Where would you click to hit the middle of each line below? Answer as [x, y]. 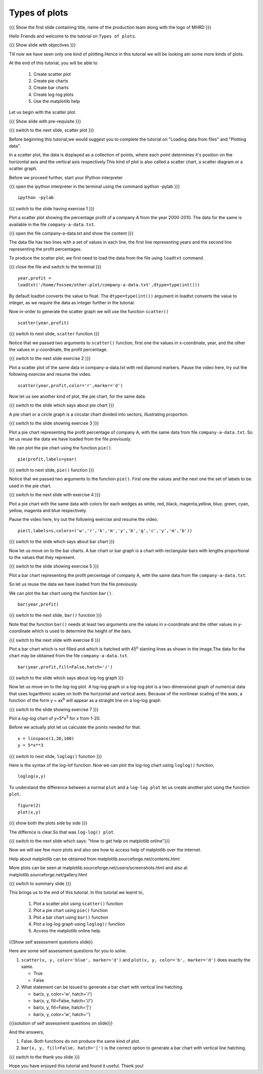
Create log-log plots [54, 94]
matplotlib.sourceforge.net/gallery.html [48, 874]
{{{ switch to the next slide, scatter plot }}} [52, 130]
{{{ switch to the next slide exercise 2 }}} [50, 358]
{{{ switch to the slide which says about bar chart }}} [62, 542]
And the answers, [27, 1032]
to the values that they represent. [42, 557]
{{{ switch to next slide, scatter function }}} [54, 334]
